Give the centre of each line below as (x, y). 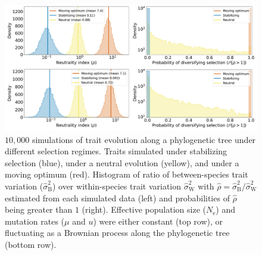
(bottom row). (31, 244)
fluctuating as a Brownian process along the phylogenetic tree (117, 233)
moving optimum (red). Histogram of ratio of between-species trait (127, 174)
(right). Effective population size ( (144, 209)
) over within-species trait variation (117, 186)
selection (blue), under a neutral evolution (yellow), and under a (122, 162)
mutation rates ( (35, 221)
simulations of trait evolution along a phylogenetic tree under (144, 139)
